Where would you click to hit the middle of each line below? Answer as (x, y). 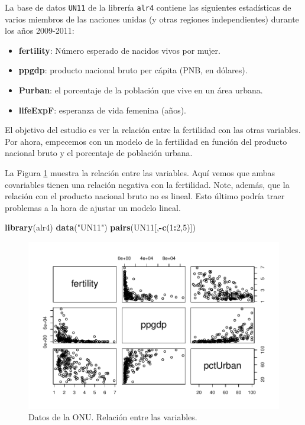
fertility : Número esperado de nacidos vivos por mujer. (119, 50)
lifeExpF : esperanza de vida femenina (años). (102, 110)
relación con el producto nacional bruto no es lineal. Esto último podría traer (145, 196)
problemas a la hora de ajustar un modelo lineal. (93, 207)
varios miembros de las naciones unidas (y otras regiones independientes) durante (152, 19)
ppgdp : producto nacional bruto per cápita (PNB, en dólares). (133, 70)
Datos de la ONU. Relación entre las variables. (113, 417)
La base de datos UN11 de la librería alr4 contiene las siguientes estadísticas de (148, 7)
